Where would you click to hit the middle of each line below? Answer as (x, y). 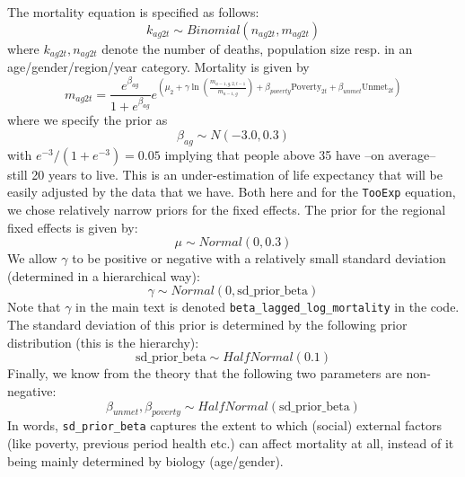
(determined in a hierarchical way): (104, 275)
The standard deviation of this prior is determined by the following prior (207, 325)
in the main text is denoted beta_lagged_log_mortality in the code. (268, 307)
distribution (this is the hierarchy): (103, 342)
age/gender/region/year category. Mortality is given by (158, 67)
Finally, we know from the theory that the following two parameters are (205, 373)
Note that (34, 307)
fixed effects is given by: (73, 227)
